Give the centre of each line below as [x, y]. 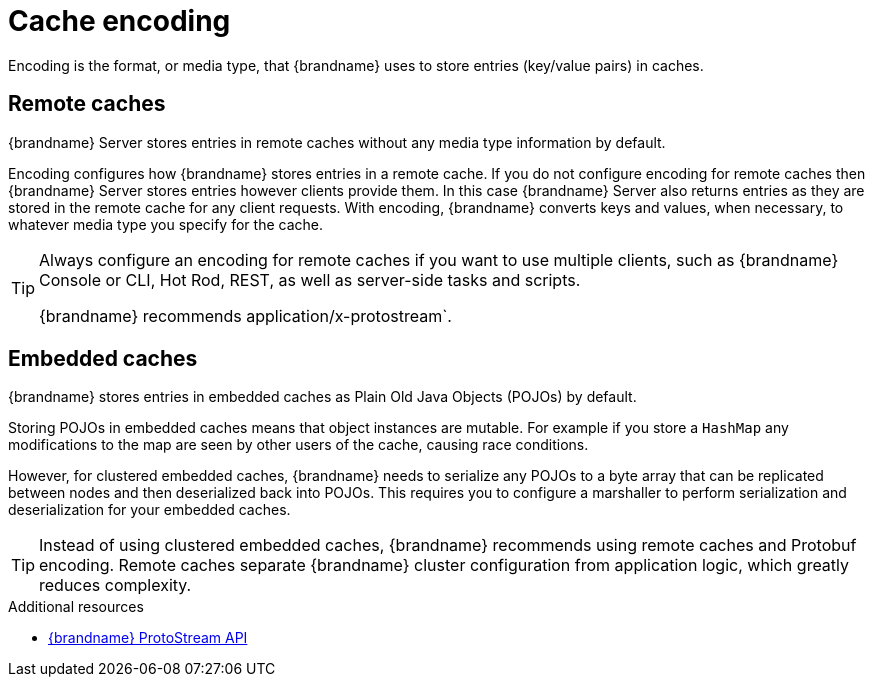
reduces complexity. [115, 585]
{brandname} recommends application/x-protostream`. [245, 315]
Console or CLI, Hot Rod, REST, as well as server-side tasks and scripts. [310, 279]
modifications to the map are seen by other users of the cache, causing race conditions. [298, 445]
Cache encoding [119, 21]
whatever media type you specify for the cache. [165, 224]
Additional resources [76, 607]
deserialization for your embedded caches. [149, 510]
